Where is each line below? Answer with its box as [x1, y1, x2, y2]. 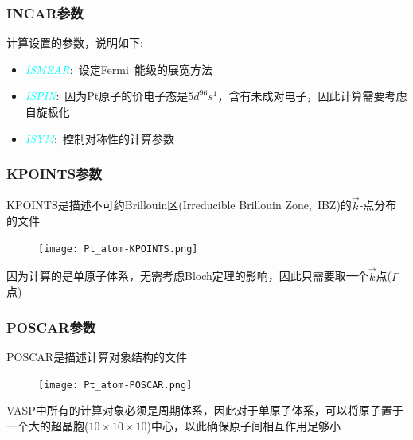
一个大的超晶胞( [6, 417, 89, 434]
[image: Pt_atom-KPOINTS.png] [38, 243, 198, 255]
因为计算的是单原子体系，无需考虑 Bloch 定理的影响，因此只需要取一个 [6, 267, 368, 284]
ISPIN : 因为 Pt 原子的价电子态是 [25, 88, 189, 104]
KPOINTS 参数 [6, 164, 102, 184]
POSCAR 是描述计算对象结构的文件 [6, 348, 188, 365]
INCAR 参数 [6, 2, 84, 22]
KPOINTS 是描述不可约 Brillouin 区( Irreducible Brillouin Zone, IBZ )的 [6, 197, 352, 213]
